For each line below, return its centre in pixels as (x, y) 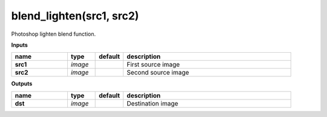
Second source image (158, 73)
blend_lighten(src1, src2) (75, 16)
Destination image (153, 103)
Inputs (20, 45)
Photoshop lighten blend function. (54, 34)
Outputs (22, 84)
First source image (153, 65)
